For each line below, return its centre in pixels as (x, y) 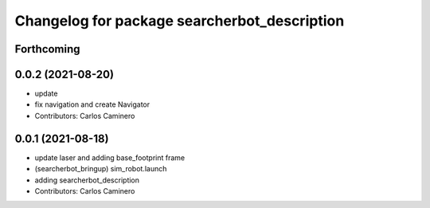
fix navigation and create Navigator (92, 104)
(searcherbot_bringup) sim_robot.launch (101, 169)
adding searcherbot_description (87, 180)
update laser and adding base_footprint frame (110, 157)
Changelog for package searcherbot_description (180, 21)
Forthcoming (47, 49)
